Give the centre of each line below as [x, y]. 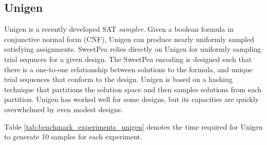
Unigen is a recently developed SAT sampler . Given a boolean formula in [119, 29]
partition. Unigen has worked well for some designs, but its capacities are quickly [132, 99]
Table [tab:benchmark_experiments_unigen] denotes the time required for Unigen [133, 126]
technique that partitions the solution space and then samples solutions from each [133, 89]
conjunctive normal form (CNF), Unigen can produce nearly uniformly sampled [129, 39]
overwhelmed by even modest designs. [64, 109]
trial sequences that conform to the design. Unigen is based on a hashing [119, 79]
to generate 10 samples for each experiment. [73, 137]
